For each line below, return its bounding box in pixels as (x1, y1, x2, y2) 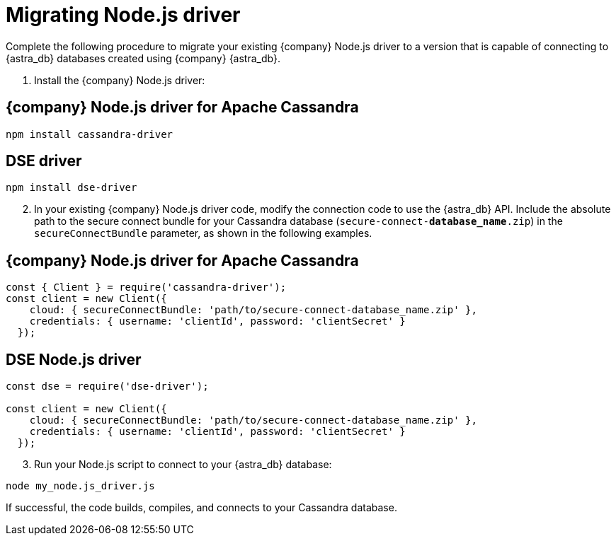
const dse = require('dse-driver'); (6, 380, 209, 392)
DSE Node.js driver (6, 350, 142, 368)
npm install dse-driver (6, 182, 137, 194)
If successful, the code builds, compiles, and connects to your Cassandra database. (6, 501, 397, 514)
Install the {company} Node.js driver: (34, 74, 205, 86)
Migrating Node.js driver (6, 3, 241, 27)
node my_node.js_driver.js (6, 480, 155, 492)
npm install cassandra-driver (6, 128, 173, 140)
